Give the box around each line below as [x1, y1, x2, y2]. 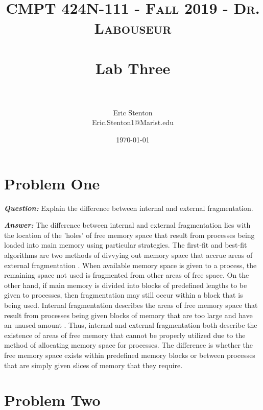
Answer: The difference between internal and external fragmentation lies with [4, 220, 251, 230]
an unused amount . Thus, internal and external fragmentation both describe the [4, 320, 257, 330]
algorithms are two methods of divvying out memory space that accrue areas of [4, 249, 253, 260]
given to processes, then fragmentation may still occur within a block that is [4, 290, 243, 300]
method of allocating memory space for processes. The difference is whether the [4, 340, 253, 350]
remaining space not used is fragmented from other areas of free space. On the [4, 270, 249, 280]
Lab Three [95, 57, 171, 78]
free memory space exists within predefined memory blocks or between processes [4, 349, 255, 360]
